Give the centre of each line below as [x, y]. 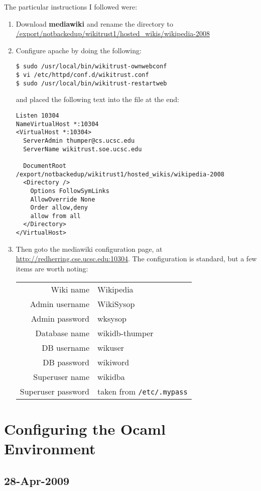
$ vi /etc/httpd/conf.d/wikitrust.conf [82, 75]
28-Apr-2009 [37, 480]
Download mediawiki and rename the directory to [95, 23]
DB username [66, 347]
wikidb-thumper [125, 333]
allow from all [55, 216]
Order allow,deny [59, 208]
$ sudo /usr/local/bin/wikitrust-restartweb [91, 83]
